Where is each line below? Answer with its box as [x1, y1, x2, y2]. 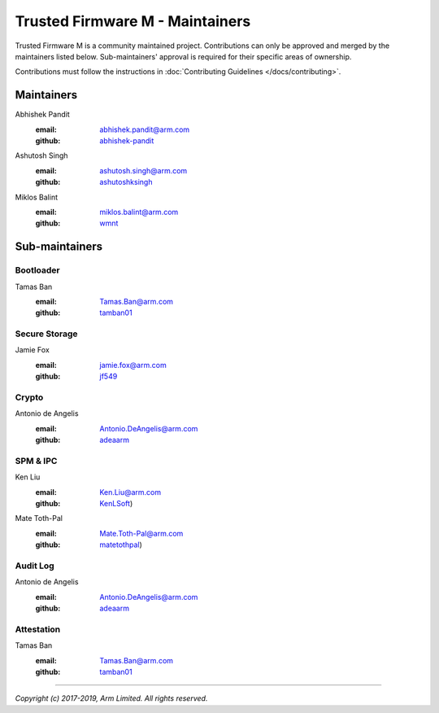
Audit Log [15, 560, 54, 571]
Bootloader [15, 265, 60, 276]
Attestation [15, 623, 61, 635]
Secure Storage [15, 328, 78, 339]
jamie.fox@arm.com [99, 360, 167, 370]
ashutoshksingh [99, 177, 153, 187]
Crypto [15, 391, 44, 403]
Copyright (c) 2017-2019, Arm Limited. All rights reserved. [15, 693, 208, 703]
